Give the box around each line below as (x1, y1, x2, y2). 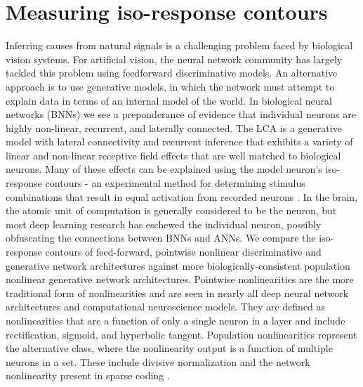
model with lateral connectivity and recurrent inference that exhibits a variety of (6, 134, 353, 149)
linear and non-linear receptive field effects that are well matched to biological (6, 147, 341, 162)
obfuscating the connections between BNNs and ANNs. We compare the (6, 230, 316, 245)
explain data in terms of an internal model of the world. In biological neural (6, 93, 332, 107)
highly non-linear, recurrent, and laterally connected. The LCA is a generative (6, 120, 342, 135)
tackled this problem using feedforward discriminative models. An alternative (6, 65, 338, 80)
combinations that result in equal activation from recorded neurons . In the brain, (6, 189, 358, 204)
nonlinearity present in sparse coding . (6, 368, 170, 383)
